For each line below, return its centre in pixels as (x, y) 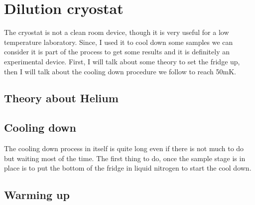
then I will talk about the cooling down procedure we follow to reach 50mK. (120, 71)
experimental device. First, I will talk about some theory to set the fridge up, (122, 61)
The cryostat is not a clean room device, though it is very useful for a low (117, 32)
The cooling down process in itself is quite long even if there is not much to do (124, 148)
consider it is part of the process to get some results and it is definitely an (117, 52)
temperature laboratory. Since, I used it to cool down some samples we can (119, 42)
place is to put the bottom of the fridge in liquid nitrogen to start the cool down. (128, 168)
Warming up (37, 195)
